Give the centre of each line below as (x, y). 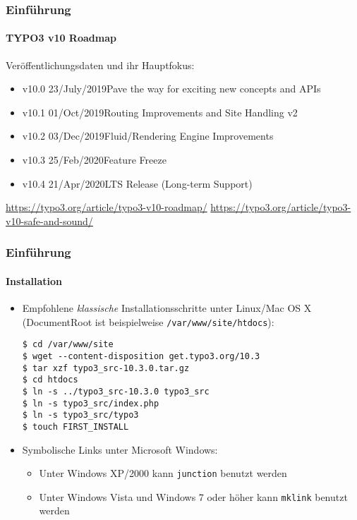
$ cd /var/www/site (68, 345)
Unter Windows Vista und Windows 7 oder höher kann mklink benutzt (193, 496)
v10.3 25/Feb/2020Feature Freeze (94, 160)
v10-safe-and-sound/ (49, 220)
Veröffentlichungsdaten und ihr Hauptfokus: (100, 65)
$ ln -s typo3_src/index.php (91, 403)
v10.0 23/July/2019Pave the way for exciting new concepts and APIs (171, 89)
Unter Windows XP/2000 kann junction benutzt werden (163, 473)
